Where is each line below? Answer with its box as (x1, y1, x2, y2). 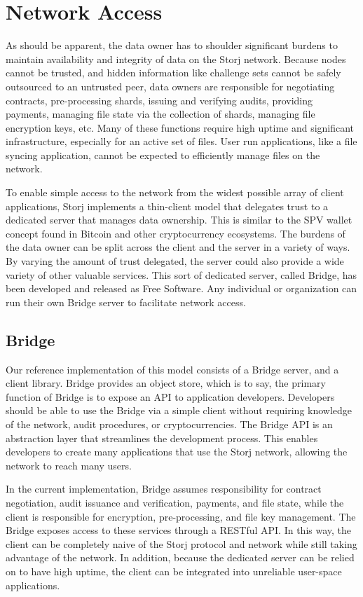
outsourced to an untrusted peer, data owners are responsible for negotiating (6, 78, 335, 93)
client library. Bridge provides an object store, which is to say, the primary (6, 376, 326, 390)
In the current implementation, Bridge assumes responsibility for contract (6, 481, 322, 496)
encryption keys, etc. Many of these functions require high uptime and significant (6, 120, 355, 135)
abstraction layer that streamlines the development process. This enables (6, 430, 318, 445)
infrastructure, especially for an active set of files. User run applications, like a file (6, 134, 357, 149)
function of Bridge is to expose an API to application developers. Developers (6, 389, 335, 404)
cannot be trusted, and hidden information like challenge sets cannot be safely (6, 65, 341, 80)
